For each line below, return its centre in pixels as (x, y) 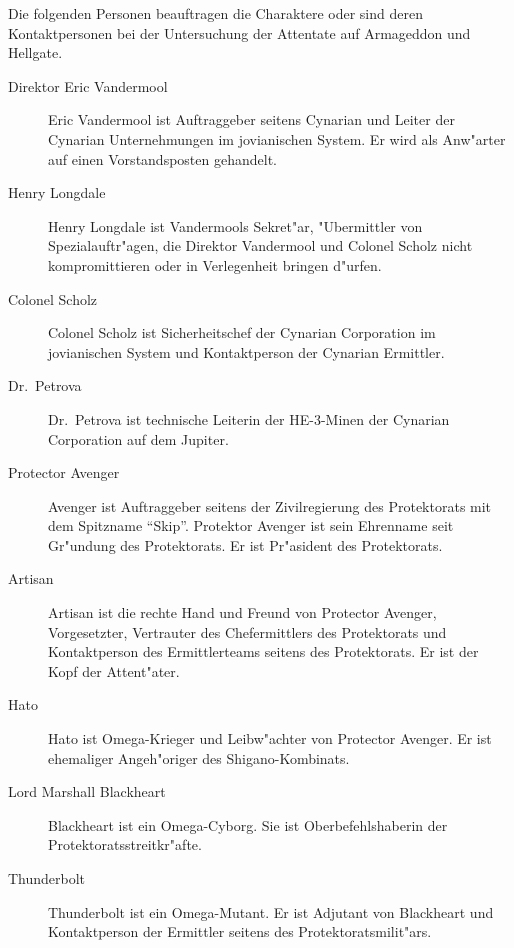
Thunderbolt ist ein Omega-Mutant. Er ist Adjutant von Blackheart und (271, 911)
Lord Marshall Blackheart (87, 791)
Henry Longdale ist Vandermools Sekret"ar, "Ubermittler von (235, 225)
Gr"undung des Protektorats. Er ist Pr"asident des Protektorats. (245, 544)
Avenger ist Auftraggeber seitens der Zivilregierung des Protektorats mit (270, 505)
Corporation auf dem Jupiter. (138, 438)
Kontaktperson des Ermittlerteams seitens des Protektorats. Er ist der (263, 651)
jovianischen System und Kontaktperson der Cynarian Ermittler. (246, 351)
